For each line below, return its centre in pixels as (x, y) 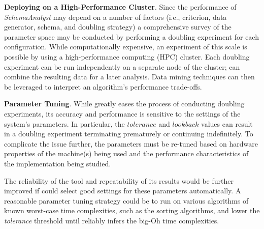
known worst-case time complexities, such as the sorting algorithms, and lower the (132, 210)
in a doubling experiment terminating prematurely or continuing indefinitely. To (129, 134)
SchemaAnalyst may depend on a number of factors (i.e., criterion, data (115, 17)
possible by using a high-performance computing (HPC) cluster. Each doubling (127, 56)
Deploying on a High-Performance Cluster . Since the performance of (120, 7)
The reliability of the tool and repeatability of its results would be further (119, 180)
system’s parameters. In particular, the (64, 123)
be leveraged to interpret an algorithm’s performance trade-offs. (103, 86)
